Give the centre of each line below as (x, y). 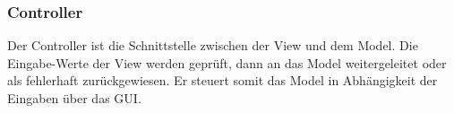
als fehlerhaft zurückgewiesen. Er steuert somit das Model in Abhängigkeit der (223, 80)
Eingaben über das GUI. (74, 98)
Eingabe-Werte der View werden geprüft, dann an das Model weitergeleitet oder (227, 62)
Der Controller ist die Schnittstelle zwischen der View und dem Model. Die (213, 45)
